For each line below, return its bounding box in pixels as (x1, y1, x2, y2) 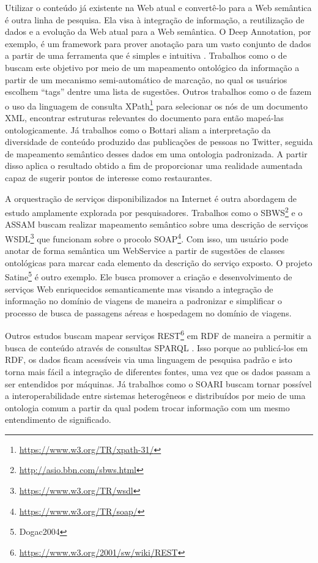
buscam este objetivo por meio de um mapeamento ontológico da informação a (5, 61, 300, 73)
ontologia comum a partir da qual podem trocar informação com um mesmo (5, 401, 290, 414)
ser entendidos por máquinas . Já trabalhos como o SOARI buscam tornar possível (5, 377, 312, 390)
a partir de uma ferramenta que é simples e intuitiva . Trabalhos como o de (5, 49, 287, 62)
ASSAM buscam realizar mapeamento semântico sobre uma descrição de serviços (5, 218, 308, 231)
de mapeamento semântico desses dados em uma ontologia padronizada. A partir (5, 147, 308, 160)
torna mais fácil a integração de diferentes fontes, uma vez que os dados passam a (5, 365, 311, 378)
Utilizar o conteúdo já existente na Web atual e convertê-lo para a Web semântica (5, 1, 312, 13)
